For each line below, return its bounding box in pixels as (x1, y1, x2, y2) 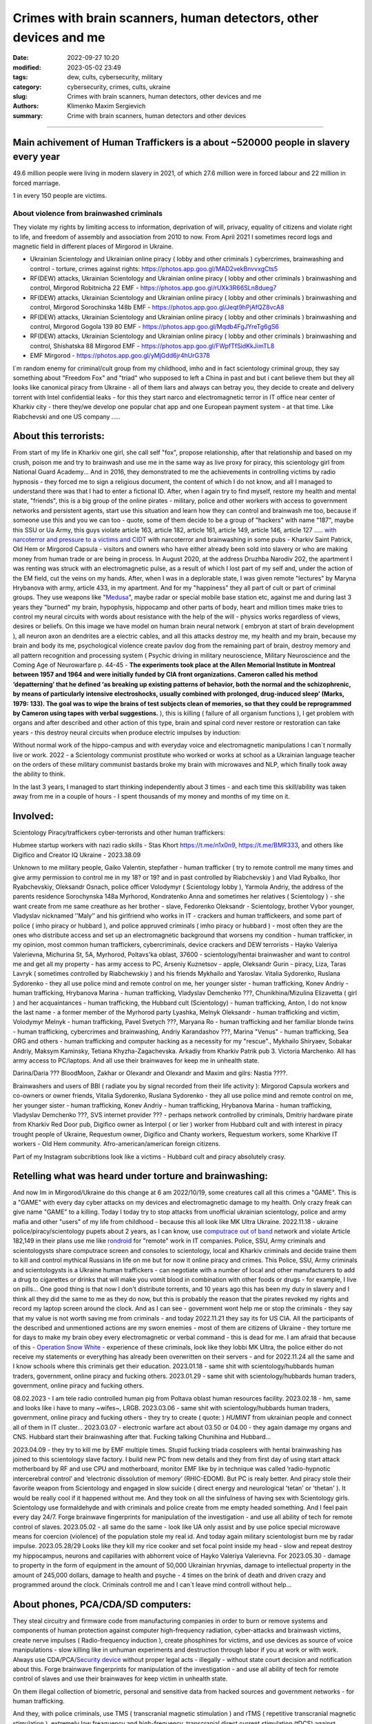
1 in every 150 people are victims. (12, 191, 107, 199)
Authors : (12, 102, 39, 110)
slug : (12, 92, 28, 100)
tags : (12, 73, 28, 81)
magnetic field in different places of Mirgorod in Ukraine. (12, 242, 174, 250)
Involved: (12, 810, 54, 822)
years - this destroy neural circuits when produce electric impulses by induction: (12, 728, 241, 736)
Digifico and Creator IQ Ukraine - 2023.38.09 (12, 850, 141, 859)
